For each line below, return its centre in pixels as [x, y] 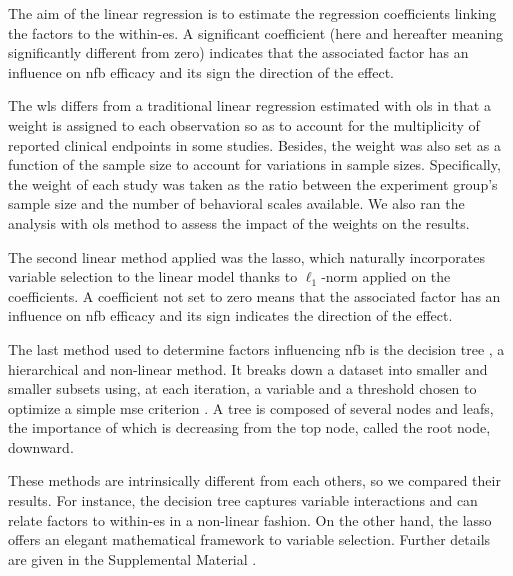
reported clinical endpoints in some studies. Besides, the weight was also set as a [254, 144]
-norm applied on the [386, 276]
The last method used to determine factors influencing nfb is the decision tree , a [256, 348]
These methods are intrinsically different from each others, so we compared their [254, 480]
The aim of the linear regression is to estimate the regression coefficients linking [252, 13]
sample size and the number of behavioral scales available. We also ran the [236, 203]
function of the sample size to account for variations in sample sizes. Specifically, [254, 164]
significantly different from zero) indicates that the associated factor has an [238, 52]
